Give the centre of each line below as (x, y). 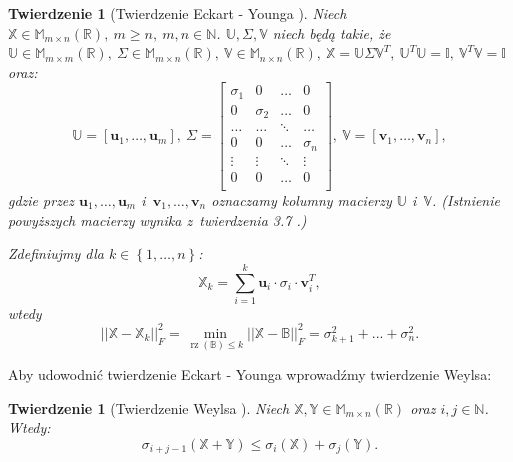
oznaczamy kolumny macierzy (301, 199)
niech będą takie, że (331, 32)
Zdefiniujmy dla (56, 253)
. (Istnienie (465, 199)
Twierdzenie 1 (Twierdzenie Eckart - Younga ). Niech (177, 13)
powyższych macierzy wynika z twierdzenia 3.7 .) (157, 219)
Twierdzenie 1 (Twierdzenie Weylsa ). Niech (149, 407)
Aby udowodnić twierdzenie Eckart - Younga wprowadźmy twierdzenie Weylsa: (250, 374)
